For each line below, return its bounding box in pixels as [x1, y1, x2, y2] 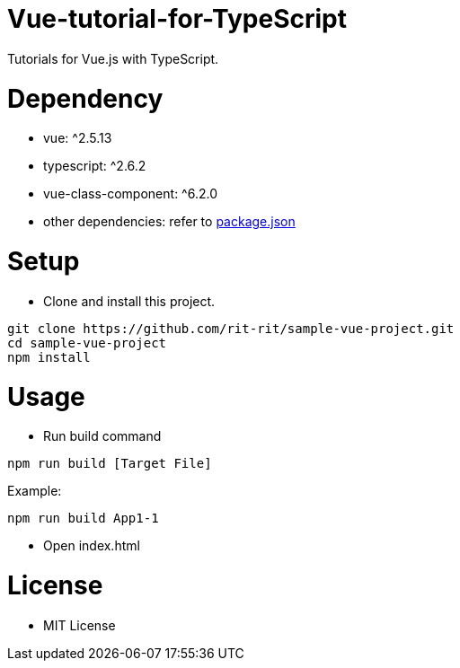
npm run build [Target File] [7, 456, 212, 471]
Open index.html [43, 538, 140, 554]
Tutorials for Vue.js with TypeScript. [7, 50, 219, 66]
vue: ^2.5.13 [43, 130, 112, 146]
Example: [7, 483, 62, 499]
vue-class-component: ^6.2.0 [43, 186, 217, 202]
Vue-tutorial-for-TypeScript [7, 4, 347, 34]
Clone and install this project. [43, 293, 216, 309]
